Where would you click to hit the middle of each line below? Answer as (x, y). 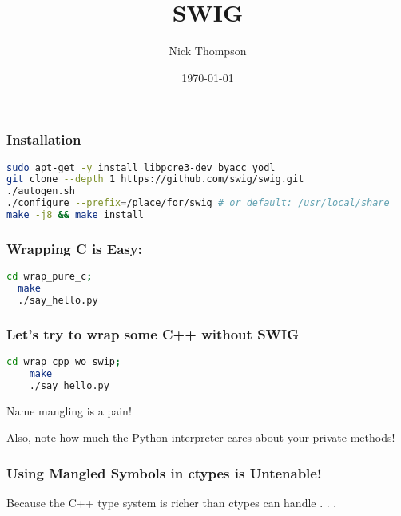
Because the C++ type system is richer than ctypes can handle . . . (172, 503)
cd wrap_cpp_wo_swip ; (64, 362)
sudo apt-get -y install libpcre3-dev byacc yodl (141, 167)
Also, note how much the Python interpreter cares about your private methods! (201, 437)
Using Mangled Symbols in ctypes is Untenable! (164, 472)
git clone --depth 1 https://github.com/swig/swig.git (155, 179)
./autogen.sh (41, 191)
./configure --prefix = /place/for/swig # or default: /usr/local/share (198, 203)
